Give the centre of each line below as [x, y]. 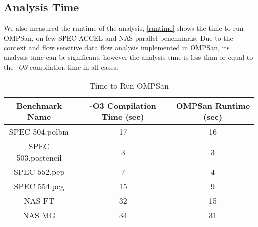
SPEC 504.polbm [39, 132]
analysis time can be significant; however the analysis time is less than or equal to [129, 57]
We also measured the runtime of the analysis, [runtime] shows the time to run [124, 28]
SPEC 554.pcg [39, 186]
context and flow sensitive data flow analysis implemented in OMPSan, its [117, 47]
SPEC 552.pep [39, 172]
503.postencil [39, 158]
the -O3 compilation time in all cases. [61, 67]
